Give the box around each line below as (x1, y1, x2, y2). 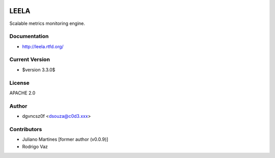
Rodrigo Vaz (22, 143, 48, 149)
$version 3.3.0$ (22, 67, 56, 73)
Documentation (9, 33, 49, 40)
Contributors (9, 125, 42, 133)
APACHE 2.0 (9, 89, 36, 96)
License (9, 79, 30, 86)
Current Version (9, 56, 50, 63)
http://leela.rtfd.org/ (22, 43, 64, 49)
